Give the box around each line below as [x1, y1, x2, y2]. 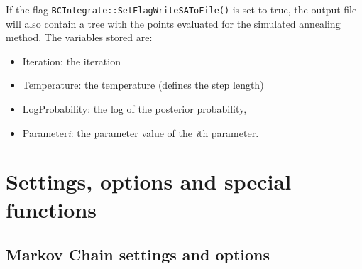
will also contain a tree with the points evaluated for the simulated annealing [6, 16, 341, 31]
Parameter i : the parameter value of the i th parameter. [22, 125, 259, 140]
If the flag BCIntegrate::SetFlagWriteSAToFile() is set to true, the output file [6, 2, 357, 16]
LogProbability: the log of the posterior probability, [22, 101, 247, 116]
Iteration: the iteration [22, 53, 121, 68]
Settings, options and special [6, 167, 292, 196]
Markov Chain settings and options [6, 243, 270, 265]
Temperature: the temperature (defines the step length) [22, 77, 264, 92]
